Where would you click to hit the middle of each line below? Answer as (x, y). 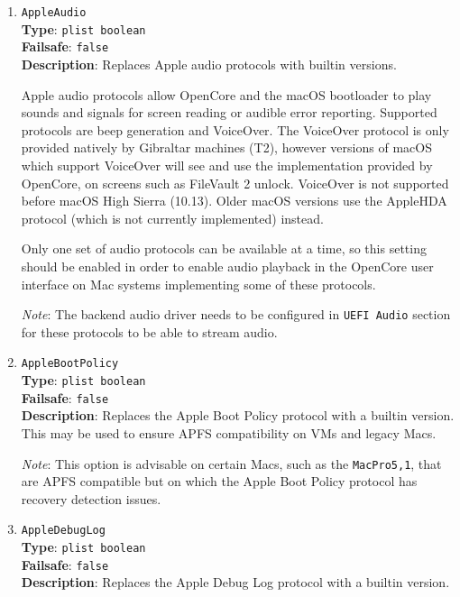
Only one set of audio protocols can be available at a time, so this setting (224, 248)
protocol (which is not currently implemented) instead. (172, 218)
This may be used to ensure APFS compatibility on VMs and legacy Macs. (229, 432)
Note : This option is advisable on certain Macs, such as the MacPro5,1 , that (231, 463)
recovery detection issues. (91, 498)
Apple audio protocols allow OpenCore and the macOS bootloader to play (226, 94)
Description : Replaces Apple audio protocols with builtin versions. (209, 64)
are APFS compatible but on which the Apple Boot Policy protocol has (219, 481)
